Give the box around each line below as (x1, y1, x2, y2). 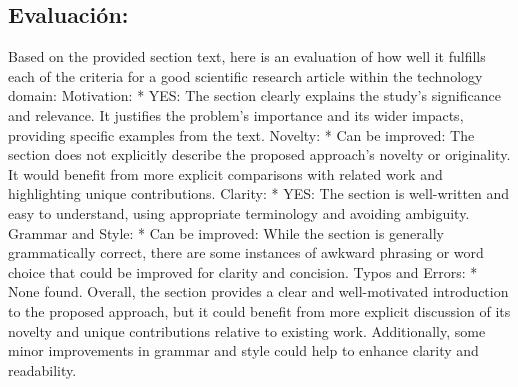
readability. (8, 359, 77, 380)
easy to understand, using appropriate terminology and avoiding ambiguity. (8, 202, 470, 223)
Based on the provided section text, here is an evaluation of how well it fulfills (8, 46, 486, 67)
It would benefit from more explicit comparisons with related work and (8, 163, 443, 184)
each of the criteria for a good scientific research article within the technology (8, 65, 483, 86)
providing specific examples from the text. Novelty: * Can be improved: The (8, 124, 475, 145)
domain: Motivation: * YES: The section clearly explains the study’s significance (8, 85, 501, 106)
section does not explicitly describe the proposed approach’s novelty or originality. (8, 144, 511, 165)
